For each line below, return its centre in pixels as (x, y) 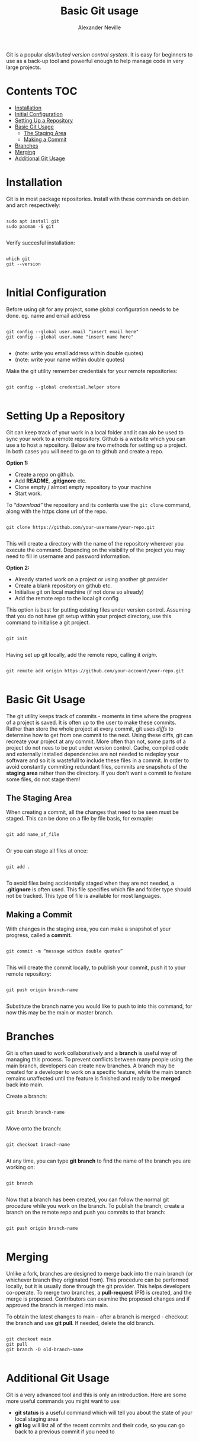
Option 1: (17, 463)
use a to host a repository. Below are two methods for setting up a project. (97, 445)
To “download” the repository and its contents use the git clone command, (99, 505)
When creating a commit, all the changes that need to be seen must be (92, 812)
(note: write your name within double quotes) (70, 359)
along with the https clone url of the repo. (57, 511)
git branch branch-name (36, 1113)
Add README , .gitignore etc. (51, 481)
